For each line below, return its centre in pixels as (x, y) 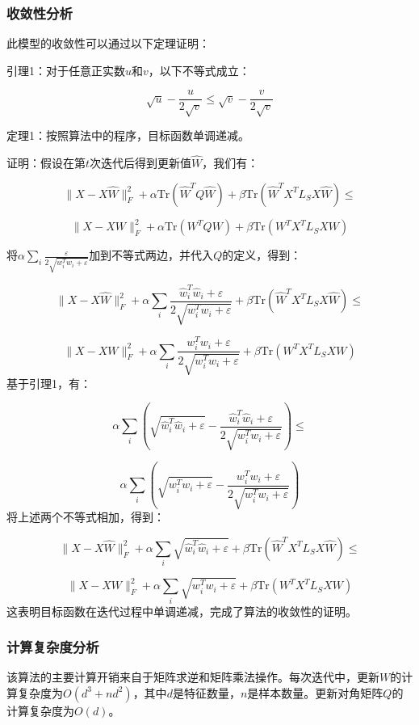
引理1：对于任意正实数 (66, 70)
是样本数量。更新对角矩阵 (315, 692)
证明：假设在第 (46, 163)
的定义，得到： (262, 255)
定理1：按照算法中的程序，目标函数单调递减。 (128, 135)
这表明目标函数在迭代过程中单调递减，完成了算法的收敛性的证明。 (182, 611)
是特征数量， (206, 692)
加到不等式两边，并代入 (151, 255)
